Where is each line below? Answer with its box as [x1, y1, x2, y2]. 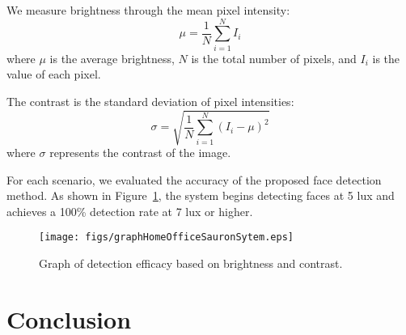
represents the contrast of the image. [49, 144, 231, 161]
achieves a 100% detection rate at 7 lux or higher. [6, 202, 253, 219]
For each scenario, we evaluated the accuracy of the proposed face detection [6, 171, 382, 188]
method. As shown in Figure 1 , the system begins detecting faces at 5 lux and [6, 187, 395, 204]
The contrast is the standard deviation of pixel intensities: [6, 92, 294, 109]
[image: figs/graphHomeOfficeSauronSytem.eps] [39, 231, 294, 244]
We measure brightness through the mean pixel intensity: [6, 2, 290, 18]
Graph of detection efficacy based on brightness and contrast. [39, 255, 343, 272]
